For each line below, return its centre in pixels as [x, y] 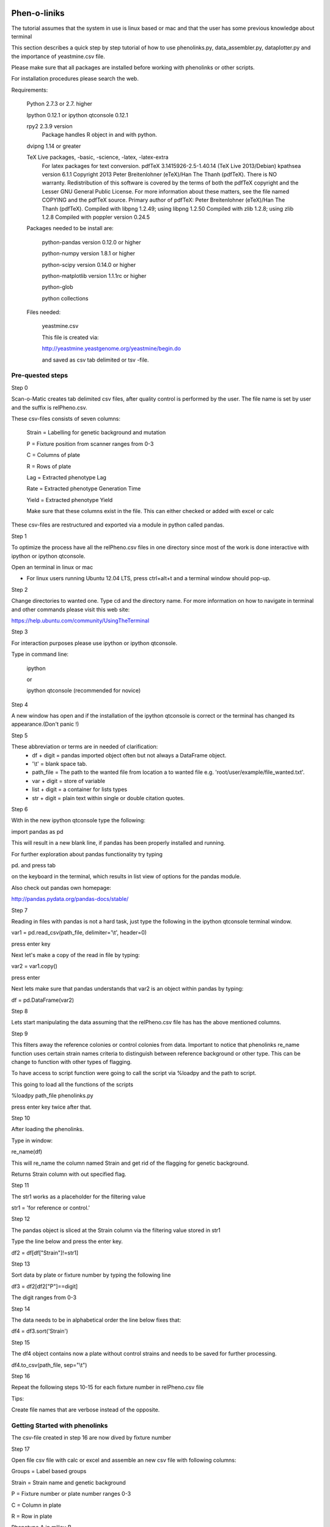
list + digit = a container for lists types [80, 789]
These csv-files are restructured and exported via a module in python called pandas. [118, 525]
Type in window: [32, 1140]
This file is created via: [70, 337]
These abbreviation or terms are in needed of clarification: [85, 747]
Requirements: [30, 90]
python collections [65, 298]
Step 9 [20, 1033]
